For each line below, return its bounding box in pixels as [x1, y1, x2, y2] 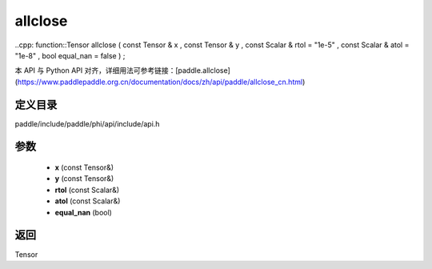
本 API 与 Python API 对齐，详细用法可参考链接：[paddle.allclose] [14, 66, 231, 75]
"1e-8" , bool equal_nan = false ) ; [14, 50, 126, 60]
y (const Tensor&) [54, 174, 114, 183]
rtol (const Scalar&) [54, 185, 120, 195]
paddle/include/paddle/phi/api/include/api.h [14, 118, 160, 128]
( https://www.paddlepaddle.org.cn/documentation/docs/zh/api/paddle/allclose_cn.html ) [14, 77, 306, 86]
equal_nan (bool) [54, 207, 112, 217]
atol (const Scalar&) [54, 196, 121, 206]
